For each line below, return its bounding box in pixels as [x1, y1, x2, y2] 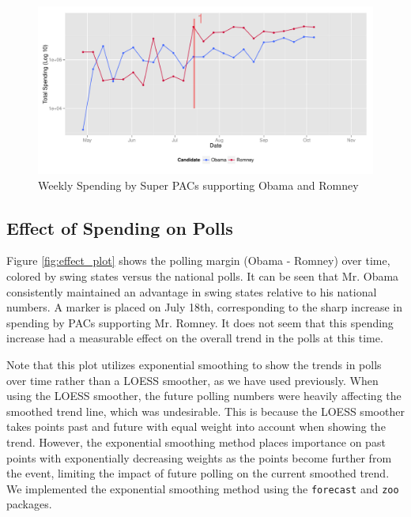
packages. [6, 496, 52, 512]
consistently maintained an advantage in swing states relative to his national [6, 283, 377, 300]
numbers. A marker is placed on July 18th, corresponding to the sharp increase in [6, 299, 402, 315]
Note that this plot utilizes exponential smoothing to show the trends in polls [6, 356, 382, 372]
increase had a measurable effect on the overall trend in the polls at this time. [6, 330, 383, 346]
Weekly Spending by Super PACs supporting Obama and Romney [38, 176, 359, 193]
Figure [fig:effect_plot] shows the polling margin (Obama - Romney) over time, [6, 252, 390, 269]
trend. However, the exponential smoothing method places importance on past [6, 433, 386, 450]
